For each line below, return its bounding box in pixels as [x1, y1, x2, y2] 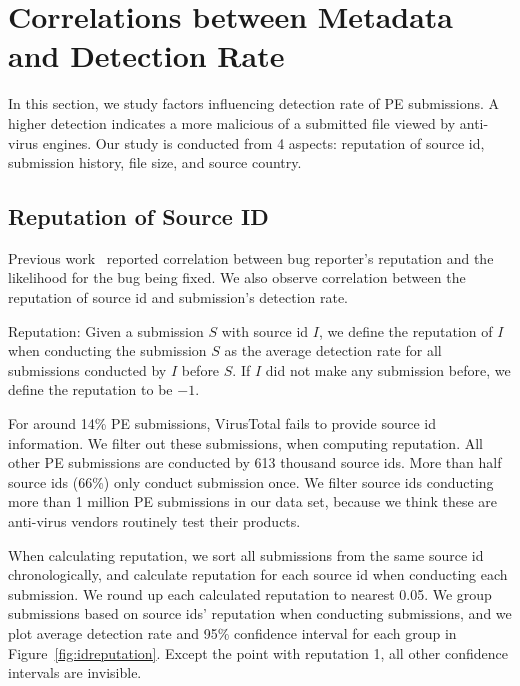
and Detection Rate [8, 35, 285, 76]
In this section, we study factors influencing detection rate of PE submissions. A [8, 93, 500, 114]
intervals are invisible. [8, 662, 142, 683]
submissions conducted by [8, 359, 167, 380]
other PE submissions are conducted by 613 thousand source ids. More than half [8, 452, 502, 473]
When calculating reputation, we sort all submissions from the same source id [8, 544, 484, 565]
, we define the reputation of [319, 320, 493, 341]
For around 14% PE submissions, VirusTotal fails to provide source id [8, 413, 436, 434]
